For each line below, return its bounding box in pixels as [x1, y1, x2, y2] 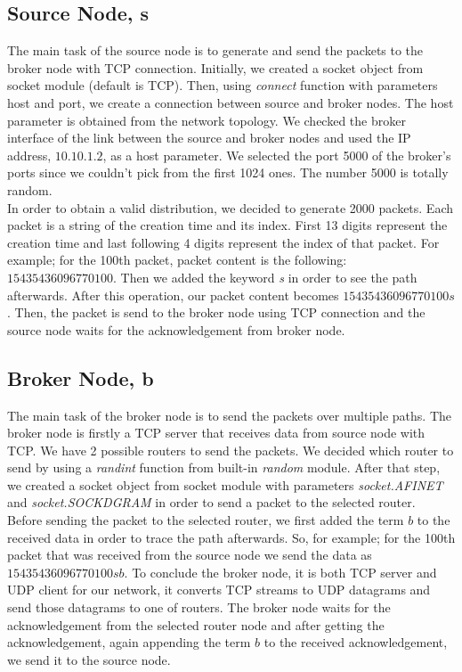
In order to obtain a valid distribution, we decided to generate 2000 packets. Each [7, 198, 454, 217]
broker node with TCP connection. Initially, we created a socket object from [7, 58, 424, 77]
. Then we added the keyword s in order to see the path [113, 267, 417, 286]
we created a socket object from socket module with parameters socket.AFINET [7, 475, 443, 494]
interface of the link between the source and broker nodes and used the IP [7, 128, 411, 147]
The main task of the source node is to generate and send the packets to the [7, 41, 424, 60]
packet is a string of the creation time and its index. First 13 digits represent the [7, 216, 448, 234]
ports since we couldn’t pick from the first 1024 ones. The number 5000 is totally [7, 163, 449, 182]
